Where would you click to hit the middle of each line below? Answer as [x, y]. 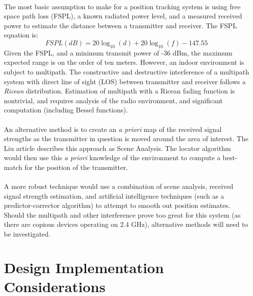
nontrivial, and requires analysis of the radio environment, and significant [113, 100]
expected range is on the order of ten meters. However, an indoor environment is [124, 62]
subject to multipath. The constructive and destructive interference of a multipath [127, 71]
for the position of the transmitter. [76, 167]
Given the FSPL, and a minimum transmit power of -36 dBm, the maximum [118, 52]
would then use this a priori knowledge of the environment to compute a [112, 157]
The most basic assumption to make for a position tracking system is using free [122, 6]
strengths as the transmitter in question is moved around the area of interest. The [126, 139]
